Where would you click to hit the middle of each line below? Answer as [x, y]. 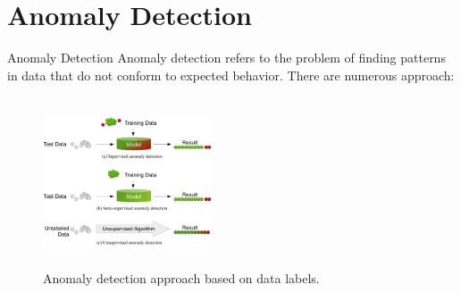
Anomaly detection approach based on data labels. [181, 277]
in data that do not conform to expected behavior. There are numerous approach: [231, 75]
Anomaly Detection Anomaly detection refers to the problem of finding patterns [226, 58]
